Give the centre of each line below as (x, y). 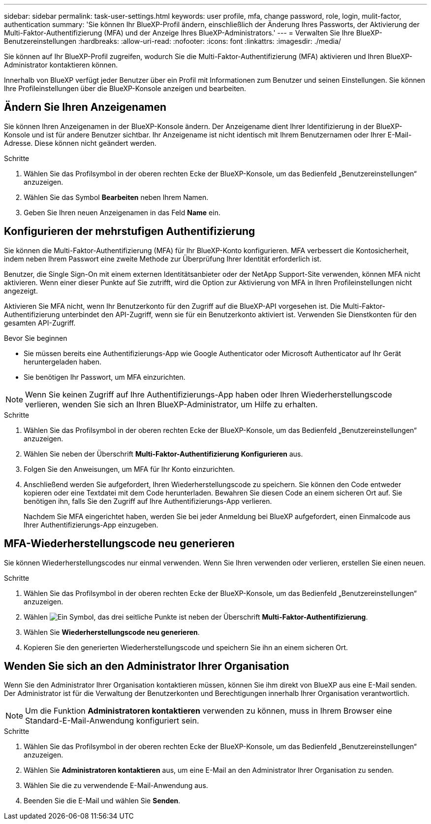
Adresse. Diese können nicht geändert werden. (80, 143)
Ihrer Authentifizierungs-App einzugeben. (91, 525)
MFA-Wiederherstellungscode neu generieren (119, 544)
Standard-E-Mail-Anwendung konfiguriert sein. (112, 721)
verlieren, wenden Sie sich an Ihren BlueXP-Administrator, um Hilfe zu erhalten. (171, 404)
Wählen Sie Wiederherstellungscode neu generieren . (112, 632)
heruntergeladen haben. (63, 362)
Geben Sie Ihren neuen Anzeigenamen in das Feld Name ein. (122, 212)
